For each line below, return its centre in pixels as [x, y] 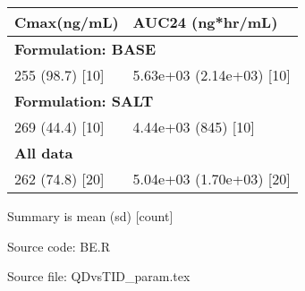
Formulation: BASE [85, 49]
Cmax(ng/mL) [67, 22]
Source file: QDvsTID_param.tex [99, 276]
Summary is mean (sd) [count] [90, 216]
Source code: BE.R [59, 246]
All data [44, 153]
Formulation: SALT [84, 101]
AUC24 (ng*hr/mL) [205, 22]
